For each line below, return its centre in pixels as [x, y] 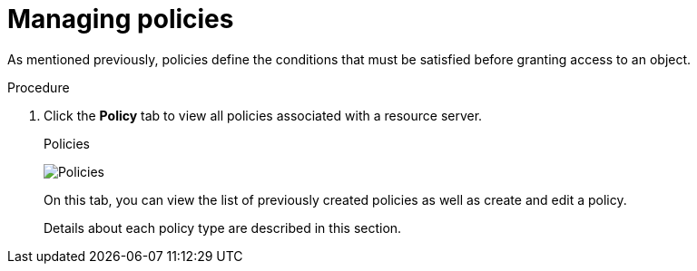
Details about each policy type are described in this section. [223, 227]
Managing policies [121, 19]
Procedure [39, 87]
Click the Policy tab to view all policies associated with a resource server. [263, 115]
